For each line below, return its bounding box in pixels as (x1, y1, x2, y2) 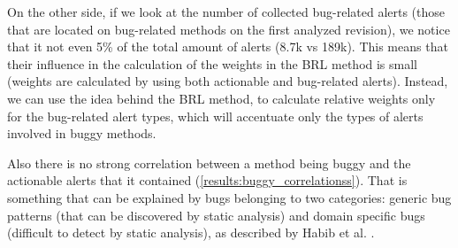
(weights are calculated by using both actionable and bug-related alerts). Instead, (7, 72, 448, 90)
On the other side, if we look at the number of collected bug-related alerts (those (7, 3, 446, 20)
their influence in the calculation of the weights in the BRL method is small (7, 54, 418, 73)
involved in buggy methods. (7, 124, 156, 143)
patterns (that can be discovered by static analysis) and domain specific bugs (7, 205, 425, 224)
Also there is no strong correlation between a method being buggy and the (7, 153, 411, 172)
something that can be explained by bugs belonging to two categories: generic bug (7, 188, 452, 206)
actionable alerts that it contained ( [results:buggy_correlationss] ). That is (7, 171, 408, 190)
